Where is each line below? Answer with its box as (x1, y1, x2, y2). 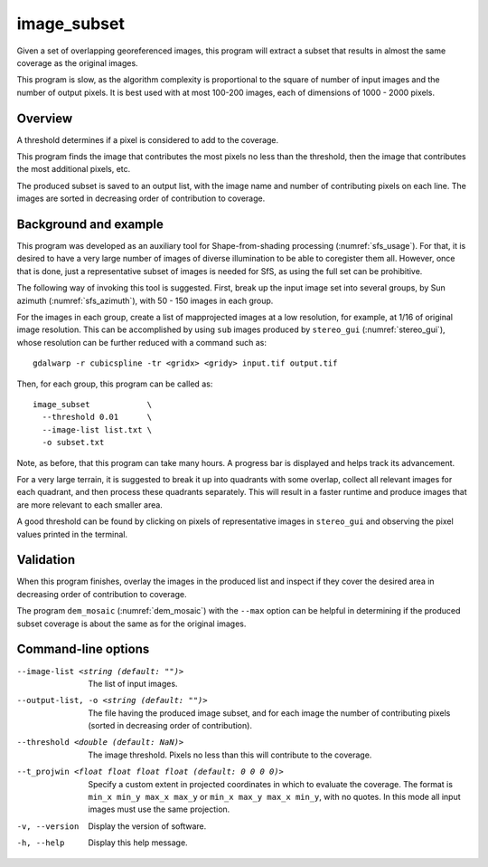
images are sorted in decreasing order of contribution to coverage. (16, 193, 266, 204)
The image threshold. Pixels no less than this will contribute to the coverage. (88, 749, 372, 760)
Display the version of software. (88, 820, 207, 832)
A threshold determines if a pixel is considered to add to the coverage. (16, 134, 279, 145)
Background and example (16, 217, 164, 232)
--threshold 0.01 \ (42, 412, 153, 423)
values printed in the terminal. (16, 529, 128, 539)
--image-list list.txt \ (42, 424, 153, 434)
